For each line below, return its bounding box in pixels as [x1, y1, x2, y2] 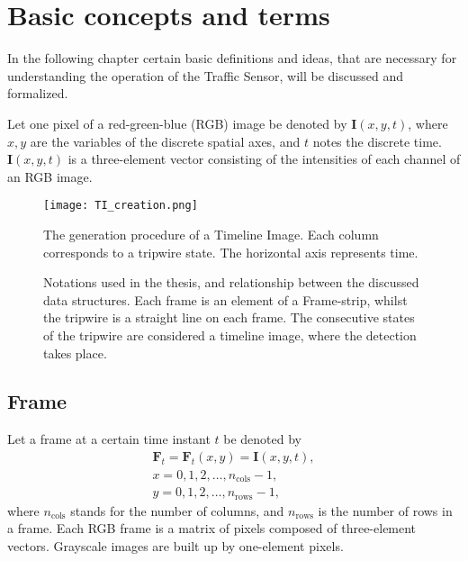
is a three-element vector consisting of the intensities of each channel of [67, 149, 461, 168]
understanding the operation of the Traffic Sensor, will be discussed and [7, 66, 404, 85]
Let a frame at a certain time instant [7, 430, 211, 448]
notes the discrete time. [312, 131, 442, 150]
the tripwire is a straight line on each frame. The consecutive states [43, 308, 415, 327]
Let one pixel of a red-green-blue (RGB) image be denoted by [7, 113, 347, 132]
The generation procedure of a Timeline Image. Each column [43, 224, 379, 243]
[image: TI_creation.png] [43, 199, 198, 213]
